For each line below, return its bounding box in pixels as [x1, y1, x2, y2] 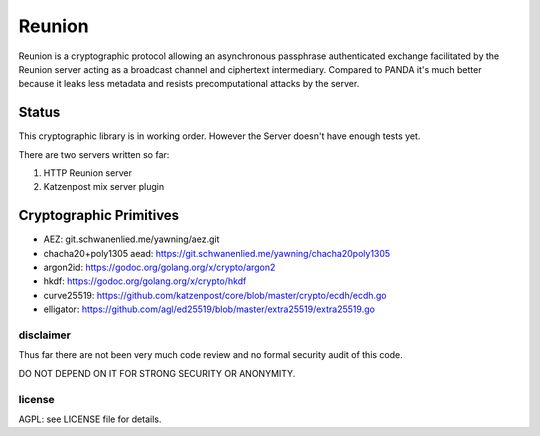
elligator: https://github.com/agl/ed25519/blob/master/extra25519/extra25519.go [43, 303, 375, 315]
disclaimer [18, 328, 72, 342]
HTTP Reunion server [43, 167, 132, 179]
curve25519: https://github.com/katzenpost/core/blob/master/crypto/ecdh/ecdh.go [43, 289, 387, 301]
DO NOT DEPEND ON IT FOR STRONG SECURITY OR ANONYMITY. [18, 367, 296, 379]
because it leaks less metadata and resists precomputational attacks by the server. [18, 78, 360, 90]
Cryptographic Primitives [18, 207, 180, 224]
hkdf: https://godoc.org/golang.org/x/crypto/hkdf [43, 275, 247, 287]
